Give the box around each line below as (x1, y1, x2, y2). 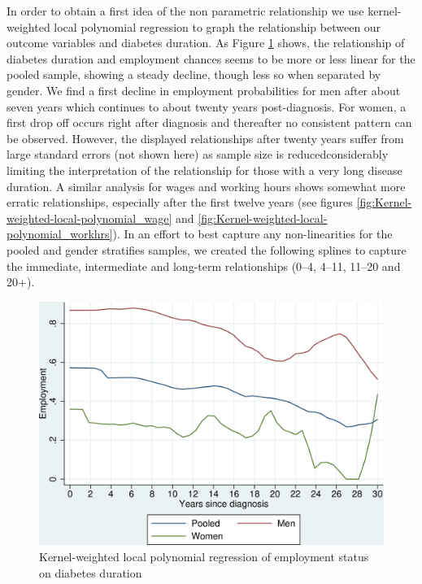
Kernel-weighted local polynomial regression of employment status (39, 548, 369, 565)
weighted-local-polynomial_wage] (7, 209, 172, 226)
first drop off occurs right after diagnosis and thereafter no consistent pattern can (7, 114, 412, 131)
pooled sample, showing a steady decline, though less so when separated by (7, 66, 381, 83)
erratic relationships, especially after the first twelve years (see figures (7, 194, 353, 211)
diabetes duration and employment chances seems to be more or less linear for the (7, 50, 415, 67)
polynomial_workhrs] (7, 225, 113, 242)
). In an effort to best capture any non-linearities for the (112, 225, 393, 242)
